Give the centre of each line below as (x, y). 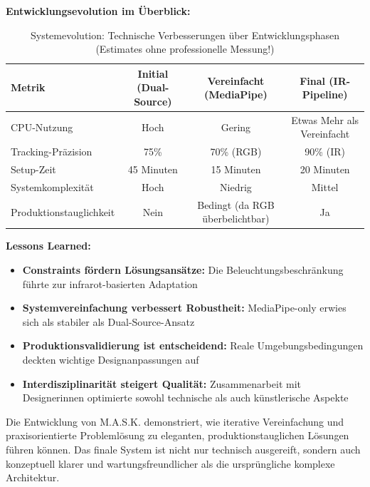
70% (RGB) (236, 152)
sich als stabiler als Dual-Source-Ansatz (109, 321)
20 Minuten (325, 169)
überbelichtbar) (236, 219)
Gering (236, 127)
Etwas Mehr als (325, 119)
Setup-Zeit (33, 169)
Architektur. (33, 477)
